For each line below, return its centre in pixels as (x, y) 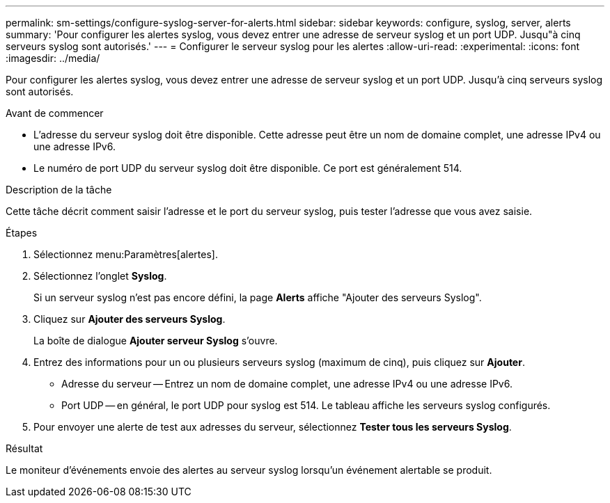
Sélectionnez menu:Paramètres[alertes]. (126, 254)
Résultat (24, 448)
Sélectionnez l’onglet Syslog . (100, 276)
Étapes (22, 233)
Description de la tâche (59, 190)
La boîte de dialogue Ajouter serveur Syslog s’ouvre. (156, 341)
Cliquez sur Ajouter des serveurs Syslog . (130, 319)
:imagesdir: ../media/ (53, 58)
